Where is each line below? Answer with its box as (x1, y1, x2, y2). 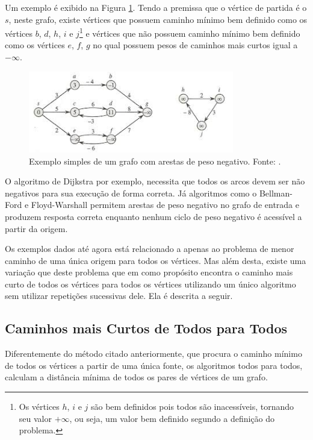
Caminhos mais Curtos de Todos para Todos (5, 319, 288, 338)
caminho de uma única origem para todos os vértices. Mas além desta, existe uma (5, 254, 306, 266)
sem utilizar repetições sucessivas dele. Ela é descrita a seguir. (5, 289, 233, 302)
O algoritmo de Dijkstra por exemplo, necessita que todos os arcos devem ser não (5, 175, 305, 187)
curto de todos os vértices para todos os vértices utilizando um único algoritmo (5, 277, 296, 290)
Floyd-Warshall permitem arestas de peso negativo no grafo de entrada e (31, 198, 299, 211)
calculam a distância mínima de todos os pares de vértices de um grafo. (5, 371, 268, 383)
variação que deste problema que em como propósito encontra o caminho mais (5, 266, 293, 278)
